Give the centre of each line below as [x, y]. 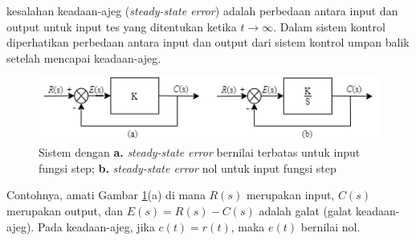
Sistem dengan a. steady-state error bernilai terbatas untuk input [200, 152]
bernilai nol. [330, 226]
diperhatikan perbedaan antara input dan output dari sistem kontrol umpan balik [208, 42]
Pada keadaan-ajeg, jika [96, 226]
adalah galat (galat [306, 211]
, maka [248, 226]
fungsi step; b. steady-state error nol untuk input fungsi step [188, 167]
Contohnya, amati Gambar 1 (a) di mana [106, 195]
